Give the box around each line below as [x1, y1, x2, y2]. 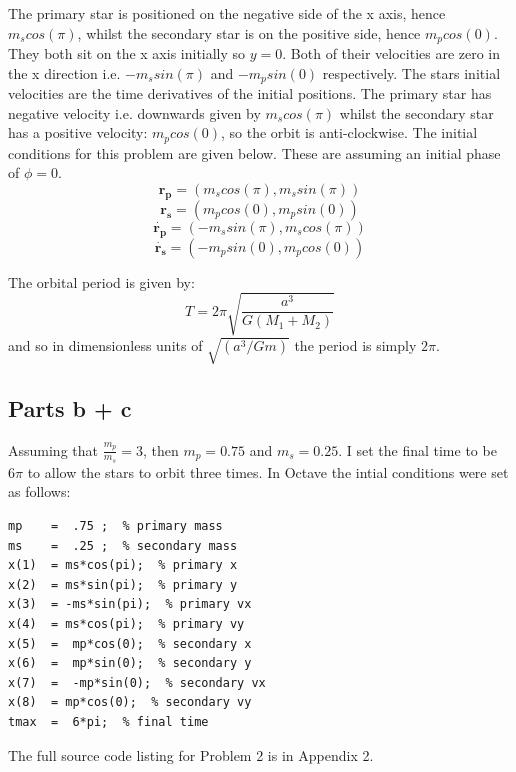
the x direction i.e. [8, 62, 121, 83]
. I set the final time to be [338, 439, 497, 460]
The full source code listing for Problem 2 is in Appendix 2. [8, 744, 374, 765]
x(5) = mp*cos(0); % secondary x [8, 636, 252, 651]
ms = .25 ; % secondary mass [8, 538, 238, 553]
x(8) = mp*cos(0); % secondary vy [8, 695, 252, 710]
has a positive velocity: [8, 122, 148, 143]
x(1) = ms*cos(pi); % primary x [8, 558, 238, 573]
